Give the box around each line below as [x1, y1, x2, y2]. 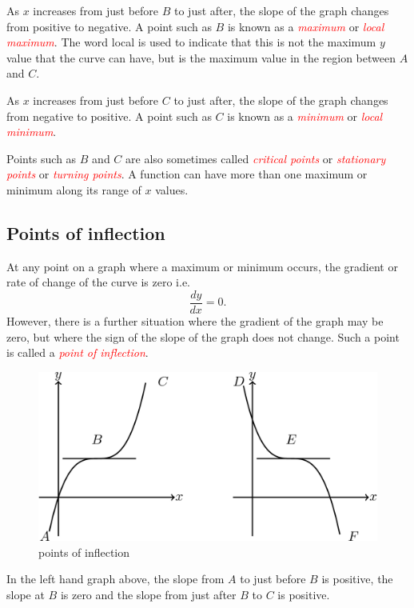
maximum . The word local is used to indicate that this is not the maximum [6, 34, 376, 50]
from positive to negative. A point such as [6, 18, 212, 34]
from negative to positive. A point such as [6, 107, 212, 124]
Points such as [6, 150, 77, 166]
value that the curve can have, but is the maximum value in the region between [6, 49, 396, 66]
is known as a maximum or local [227, 18, 384, 34]
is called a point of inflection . [6, 344, 149, 361]
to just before [240, 570, 306, 587]
